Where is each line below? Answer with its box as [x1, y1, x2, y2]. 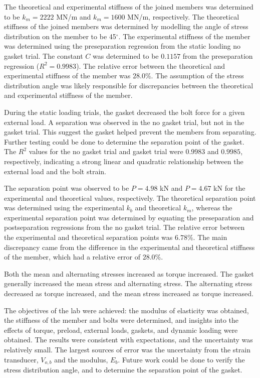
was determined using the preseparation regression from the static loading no [4, 41, 241, 51]
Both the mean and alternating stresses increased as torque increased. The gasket [4, 268, 254, 279]
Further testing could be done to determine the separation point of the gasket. [4, 136, 244, 147]
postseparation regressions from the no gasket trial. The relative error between [4, 222, 245, 232]
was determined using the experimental [4, 202, 124, 213]
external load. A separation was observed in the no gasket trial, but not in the [4, 116, 244, 127]
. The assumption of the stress [151, 70, 244, 81]
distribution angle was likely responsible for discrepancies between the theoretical [4, 80, 253, 90]
